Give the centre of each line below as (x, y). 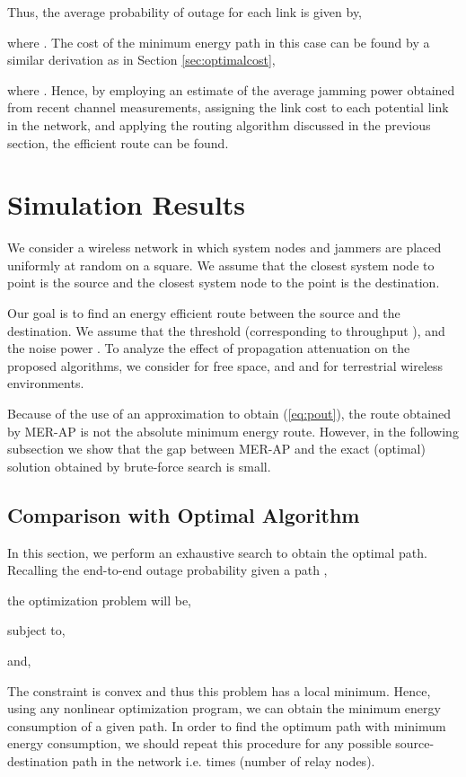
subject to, (36, 630)
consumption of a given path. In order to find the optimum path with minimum (227, 725)
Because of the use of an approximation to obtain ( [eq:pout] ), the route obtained (229, 414)
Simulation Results (127, 204)
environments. (46, 383)
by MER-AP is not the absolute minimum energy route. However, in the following (233, 431)
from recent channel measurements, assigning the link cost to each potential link (228, 107)
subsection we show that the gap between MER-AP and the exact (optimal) (216, 449)
